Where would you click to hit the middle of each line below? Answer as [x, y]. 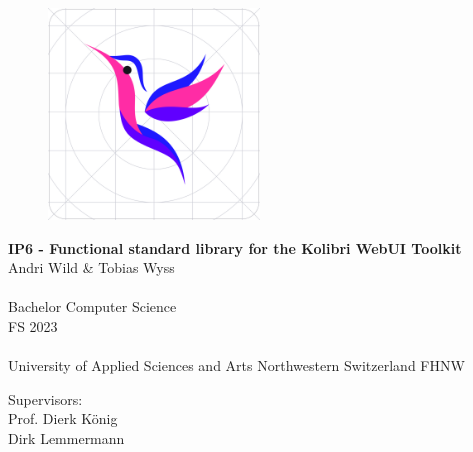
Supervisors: [45, 398]
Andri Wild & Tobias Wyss [91, 267]
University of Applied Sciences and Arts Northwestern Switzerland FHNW [236, 365]
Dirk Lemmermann [66, 437]
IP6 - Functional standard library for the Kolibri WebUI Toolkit [235, 247]
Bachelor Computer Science [92, 306]
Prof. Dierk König [63, 418]
